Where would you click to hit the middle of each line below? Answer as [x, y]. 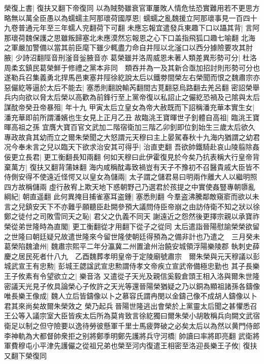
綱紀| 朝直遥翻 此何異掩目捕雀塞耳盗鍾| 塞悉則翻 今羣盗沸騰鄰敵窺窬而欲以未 [132, 196]
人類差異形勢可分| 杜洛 [219, 57]
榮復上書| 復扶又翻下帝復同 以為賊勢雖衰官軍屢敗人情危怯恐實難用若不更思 [128, 8]
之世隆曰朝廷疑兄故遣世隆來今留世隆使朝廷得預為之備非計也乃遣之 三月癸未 [132, 236]
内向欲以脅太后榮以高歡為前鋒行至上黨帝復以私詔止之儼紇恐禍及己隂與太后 [135, 97]
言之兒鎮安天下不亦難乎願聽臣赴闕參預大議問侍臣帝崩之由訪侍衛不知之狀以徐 [132, 206]
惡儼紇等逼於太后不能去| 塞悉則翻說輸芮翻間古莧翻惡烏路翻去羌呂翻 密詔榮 [128, 87]
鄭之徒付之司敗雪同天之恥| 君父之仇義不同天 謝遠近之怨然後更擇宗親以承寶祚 [132, 216]
